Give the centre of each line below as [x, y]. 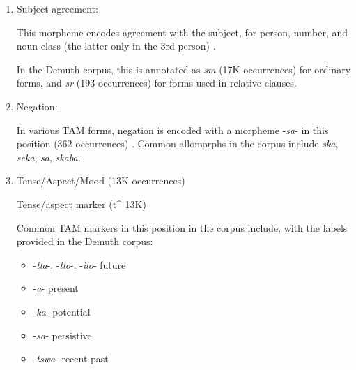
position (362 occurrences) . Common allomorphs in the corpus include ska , [177, 143]
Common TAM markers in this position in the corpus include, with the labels [182, 227]
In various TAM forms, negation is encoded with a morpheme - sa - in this [172, 129]
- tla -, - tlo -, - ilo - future [79, 264]
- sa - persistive [62, 335]
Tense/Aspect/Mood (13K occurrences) [101, 180]
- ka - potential [62, 311]
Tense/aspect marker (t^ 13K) [81, 203]
